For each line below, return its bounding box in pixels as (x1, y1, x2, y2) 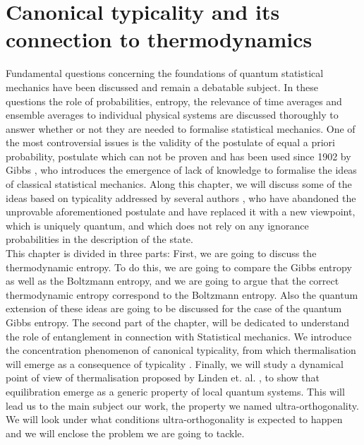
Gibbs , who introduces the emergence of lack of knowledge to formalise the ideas (6, 162, 357, 177)
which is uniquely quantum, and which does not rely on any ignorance (6, 218, 309, 232)
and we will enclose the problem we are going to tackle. (6, 425, 245, 440)
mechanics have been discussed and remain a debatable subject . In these (6, 79, 319, 94)
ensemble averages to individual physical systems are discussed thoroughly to (6, 107, 339, 122)
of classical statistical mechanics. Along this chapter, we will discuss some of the (6, 177, 352, 191)
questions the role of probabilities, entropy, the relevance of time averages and (6, 93, 342, 108)
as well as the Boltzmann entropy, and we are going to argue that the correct (6, 273, 339, 288)
